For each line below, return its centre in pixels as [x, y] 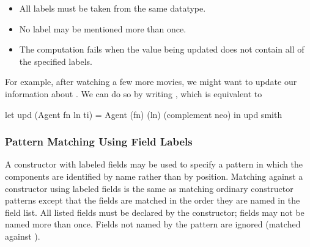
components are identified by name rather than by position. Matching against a [154, 176]
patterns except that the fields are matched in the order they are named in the [153, 200]
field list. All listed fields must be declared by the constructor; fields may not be [155, 212]
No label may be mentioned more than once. [103, 28]
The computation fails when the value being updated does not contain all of [162, 49]
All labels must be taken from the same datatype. [113, 8]
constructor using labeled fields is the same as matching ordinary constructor [149, 188]
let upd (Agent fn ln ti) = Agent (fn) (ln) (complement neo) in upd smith [144, 114]
